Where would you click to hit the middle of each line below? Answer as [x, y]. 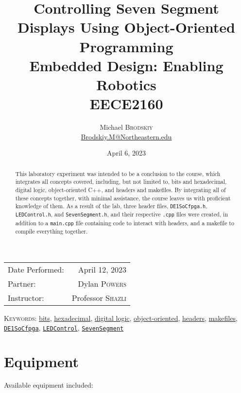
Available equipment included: [49, 384]
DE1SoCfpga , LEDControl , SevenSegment [64, 327]
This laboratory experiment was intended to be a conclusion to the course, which [118, 173]
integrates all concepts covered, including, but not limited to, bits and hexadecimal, [121, 182]
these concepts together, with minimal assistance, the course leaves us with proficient [123, 198]
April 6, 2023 [126, 153]
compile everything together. [52, 231]
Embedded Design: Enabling [126, 65]
